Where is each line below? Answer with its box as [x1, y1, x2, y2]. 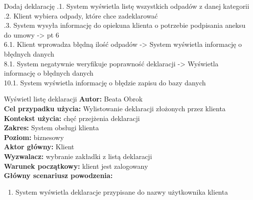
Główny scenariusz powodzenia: [4, 170, 113, 180]
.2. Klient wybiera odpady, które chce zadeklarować [4, 10, 158, 20]
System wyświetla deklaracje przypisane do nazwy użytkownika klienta [15, 186, 228, 197]
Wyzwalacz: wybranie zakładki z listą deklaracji [4, 151, 152, 161]
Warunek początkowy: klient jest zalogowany [4, 160, 148, 171]
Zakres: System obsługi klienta [4, 122, 99, 133]
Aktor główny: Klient [4, 141, 74, 152]
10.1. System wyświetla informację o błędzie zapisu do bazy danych [4, 77, 206, 87]
